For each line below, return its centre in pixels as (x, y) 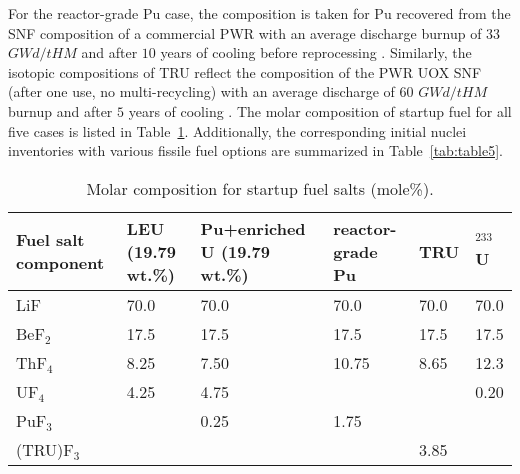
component (60, 263)
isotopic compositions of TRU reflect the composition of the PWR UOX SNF (245, 71)
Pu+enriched (253, 228)
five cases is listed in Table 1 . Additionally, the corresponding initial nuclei (237, 130)
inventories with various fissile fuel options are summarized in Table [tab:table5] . (255, 150)
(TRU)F (45, 449)
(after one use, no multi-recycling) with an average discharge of (201, 91)
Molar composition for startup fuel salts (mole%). (260, 188)
